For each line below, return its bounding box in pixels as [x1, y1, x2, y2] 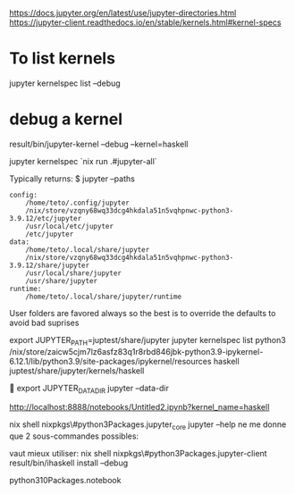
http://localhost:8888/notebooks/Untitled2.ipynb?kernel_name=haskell [9, 402, 270, 413]
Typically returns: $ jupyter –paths [9, 173, 136, 184]
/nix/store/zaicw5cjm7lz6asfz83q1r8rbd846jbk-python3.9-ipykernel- [9, 346, 264, 356]
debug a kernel [9, 109, 123, 130]
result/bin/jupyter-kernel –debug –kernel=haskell [9, 138, 190, 149]
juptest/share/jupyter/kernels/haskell [9, 365, 145, 376]
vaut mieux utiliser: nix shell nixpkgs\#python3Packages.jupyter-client [9, 448, 267, 459]
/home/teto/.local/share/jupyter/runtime [25, 292, 181, 301]
